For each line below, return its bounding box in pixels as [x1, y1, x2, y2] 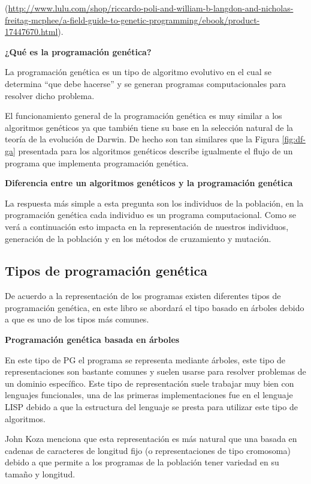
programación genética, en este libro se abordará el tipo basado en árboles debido [5, 301, 304, 313]
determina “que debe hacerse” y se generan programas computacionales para [5, 77, 286, 89]
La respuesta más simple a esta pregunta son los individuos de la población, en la [5, 196, 304, 209]
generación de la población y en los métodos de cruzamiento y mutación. [5, 232, 271, 244]
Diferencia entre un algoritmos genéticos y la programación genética [5, 177, 293, 189]
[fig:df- [282, 133, 306, 145]
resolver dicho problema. [5, 89, 95, 101]
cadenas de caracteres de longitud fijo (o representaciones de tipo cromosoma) [5, 444, 291, 456]
